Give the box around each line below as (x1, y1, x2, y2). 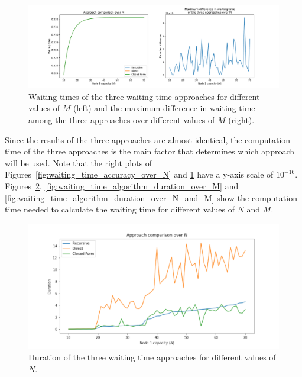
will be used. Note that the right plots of (5, 156, 152, 169)
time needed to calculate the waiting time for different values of (5, 203, 235, 215)
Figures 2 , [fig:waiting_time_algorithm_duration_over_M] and (5, 179, 239, 192)
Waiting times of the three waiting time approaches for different (28, 90, 260, 102)
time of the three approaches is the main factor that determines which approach (5, 145, 295, 157)
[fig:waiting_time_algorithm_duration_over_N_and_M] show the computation (5, 191, 297, 204)
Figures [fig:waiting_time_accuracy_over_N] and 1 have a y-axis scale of (5, 168, 274, 181)
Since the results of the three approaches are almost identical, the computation (5, 133, 291, 146)
